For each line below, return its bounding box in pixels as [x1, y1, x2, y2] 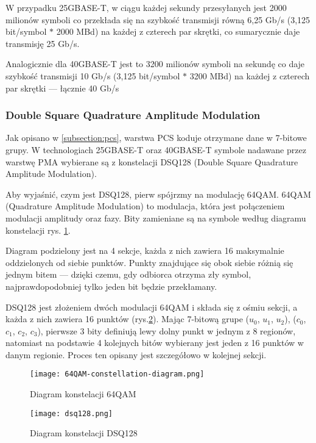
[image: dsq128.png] [30, 409, 113, 418]
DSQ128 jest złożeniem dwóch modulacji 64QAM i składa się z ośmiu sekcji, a [5, 300, 298, 313]
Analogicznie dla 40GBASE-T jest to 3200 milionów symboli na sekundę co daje [5, 57, 305, 70]
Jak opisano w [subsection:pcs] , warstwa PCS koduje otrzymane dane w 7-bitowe [5, 131, 307, 144]
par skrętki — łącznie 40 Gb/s [5, 81, 119, 94]
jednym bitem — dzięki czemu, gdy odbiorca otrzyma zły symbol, [5, 268, 251, 281]
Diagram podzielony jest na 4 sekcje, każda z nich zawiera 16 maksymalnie [5, 244, 284, 257]
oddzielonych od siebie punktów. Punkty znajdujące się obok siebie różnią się [5, 256, 293, 268]
